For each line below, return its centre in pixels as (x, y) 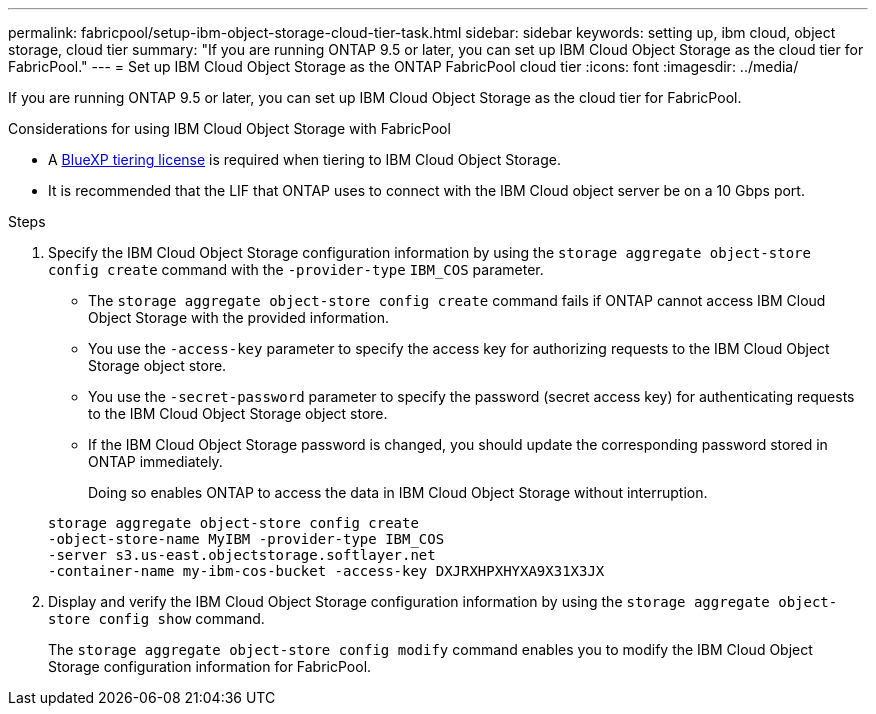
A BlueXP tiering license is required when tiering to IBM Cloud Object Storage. (304, 159)
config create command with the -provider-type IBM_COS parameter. (296, 269)
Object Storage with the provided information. (238, 317)
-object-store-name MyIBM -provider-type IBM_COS (246, 539)
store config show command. (156, 618)
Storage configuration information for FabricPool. (210, 666)
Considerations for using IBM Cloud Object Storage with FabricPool (229, 128)
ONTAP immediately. (155, 461)
